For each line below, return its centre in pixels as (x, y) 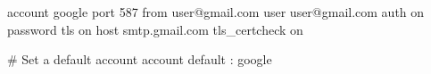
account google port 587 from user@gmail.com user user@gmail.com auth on (216, 12)
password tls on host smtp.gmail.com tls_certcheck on (155, 29)
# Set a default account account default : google (140, 59)
